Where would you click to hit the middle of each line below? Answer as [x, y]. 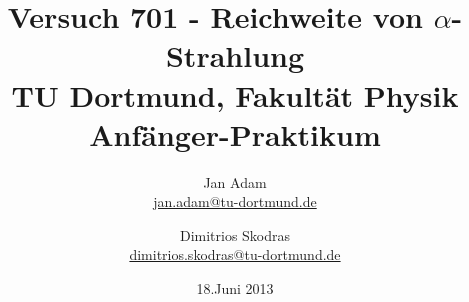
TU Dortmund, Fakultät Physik [235, 94]
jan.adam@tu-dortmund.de [235, 201]
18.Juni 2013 [235, 288]
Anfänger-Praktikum [235, 133]
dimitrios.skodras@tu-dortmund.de [235, 254]
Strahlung [235, 55]
